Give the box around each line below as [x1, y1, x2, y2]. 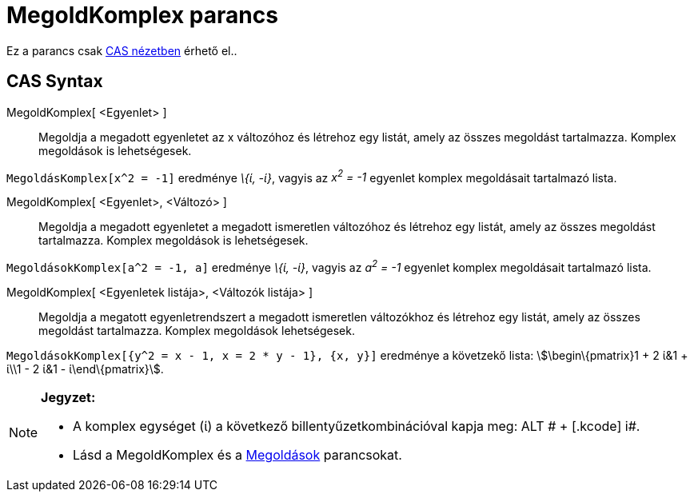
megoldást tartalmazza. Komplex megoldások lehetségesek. [38, 323, 355, 337]
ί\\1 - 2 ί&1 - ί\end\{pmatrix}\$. [6, 361, 164, 376]
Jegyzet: [41, 388, 96, 405]
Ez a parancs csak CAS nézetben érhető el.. [6, 43, 237, 58]
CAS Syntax [6, 71, 103, 92]
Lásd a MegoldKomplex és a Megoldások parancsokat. [73, 446, 402, 463]
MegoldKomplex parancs [6, 2, 278, 29]
